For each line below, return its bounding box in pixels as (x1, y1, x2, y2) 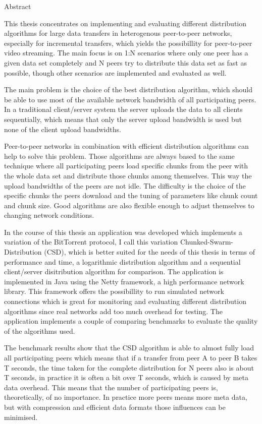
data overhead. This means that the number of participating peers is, (4, 382, 218, 392)
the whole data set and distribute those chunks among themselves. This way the (4, 170, 252, 180)
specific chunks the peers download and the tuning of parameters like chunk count (4, 190, 258, 201)
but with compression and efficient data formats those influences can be (4, 401, 226, 412)
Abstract (4, 1, 31, 11)
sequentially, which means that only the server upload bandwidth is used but (4, 113, 242, 124)
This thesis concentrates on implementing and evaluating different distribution (4, 18, 247, 28)
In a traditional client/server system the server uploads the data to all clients (4, 104, 243, 114)
